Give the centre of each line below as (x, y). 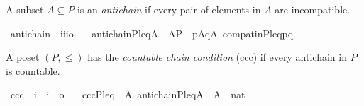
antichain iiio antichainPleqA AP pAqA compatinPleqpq (152, 33)
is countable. (33, 70)
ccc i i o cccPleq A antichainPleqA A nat (128, 94)
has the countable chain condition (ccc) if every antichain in (217, 57)
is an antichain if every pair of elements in (169, 9)
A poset (23, 57)
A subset (25, 9)
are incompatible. (313, 9)
